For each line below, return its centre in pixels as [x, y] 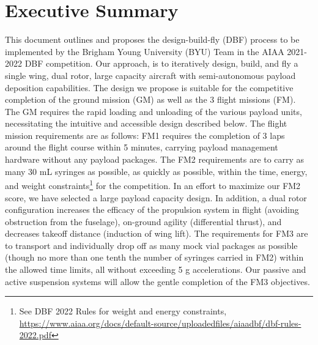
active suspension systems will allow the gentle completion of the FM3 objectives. [157, 281]
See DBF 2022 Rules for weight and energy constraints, [123, 311]
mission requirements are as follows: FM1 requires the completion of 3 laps [145, 135]
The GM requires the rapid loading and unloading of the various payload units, [153, 111]
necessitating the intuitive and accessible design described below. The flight [146, 123]
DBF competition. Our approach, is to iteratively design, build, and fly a [161, 63]
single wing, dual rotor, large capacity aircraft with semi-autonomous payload [150, 75]
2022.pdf [35, 335]
